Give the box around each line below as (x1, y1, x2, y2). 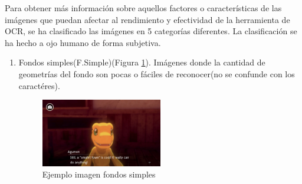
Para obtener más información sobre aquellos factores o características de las (5, 2, 282, 14)
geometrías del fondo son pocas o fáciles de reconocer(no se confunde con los (18, 67, 295, 80)
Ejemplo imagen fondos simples (42, 168, 156, 180)
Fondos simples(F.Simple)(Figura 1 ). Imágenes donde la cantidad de (18, 56, 265, 68)
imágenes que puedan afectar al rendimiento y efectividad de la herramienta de (5, 13, 290, 25)
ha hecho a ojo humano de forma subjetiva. (5, 36, 161, 48)
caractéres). (18, 79, 60, 91)
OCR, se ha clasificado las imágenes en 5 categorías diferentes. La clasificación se (5, 25, 297, 37)
